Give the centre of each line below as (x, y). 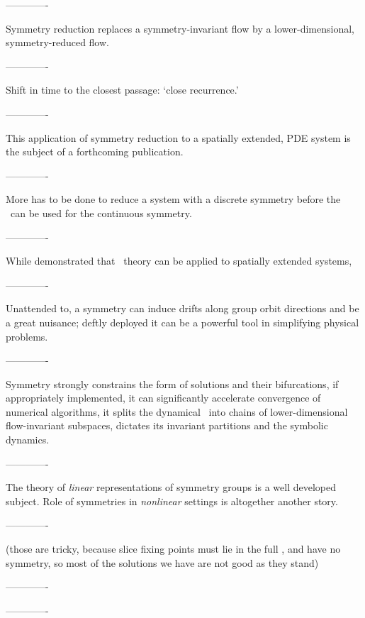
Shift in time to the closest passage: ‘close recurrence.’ (122, 90)
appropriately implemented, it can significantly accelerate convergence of (163, 398)
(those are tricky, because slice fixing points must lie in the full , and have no (173, 549)
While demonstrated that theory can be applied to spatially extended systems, (179, 261)
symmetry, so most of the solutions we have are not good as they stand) (162, 562)
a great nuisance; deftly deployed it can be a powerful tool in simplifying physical (182, 322)
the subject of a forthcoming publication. (95, 151)
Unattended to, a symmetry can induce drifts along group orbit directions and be (182, 308)
